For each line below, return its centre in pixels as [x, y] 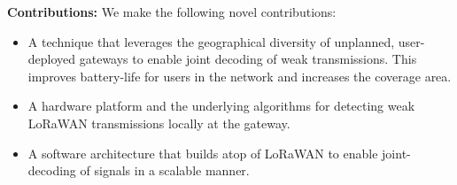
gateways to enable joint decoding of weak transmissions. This [248, 59]
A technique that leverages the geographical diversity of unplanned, [211, 41]
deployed [52, 59]
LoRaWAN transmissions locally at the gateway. [159, 123]
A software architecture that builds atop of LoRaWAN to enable [203, 153]
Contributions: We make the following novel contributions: [172, 12]
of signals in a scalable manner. [165, 170]
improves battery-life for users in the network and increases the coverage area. [240, 76]
